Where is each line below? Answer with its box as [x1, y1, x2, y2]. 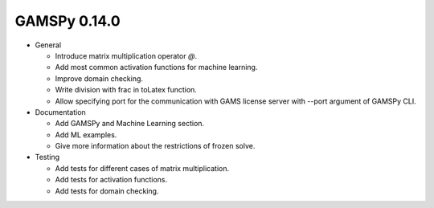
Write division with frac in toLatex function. [55, 85, 197, 95]
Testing [35, 153, 60, 162]
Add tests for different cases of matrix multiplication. [55, 163, 230, 173]
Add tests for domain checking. [55, 186, 159, 196]
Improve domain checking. [55, 73, 144, 84]
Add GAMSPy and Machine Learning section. [55, 119, 205, 128]
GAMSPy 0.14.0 [14, 12, 121, 30]
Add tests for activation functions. [55, 175, 168, 185]
